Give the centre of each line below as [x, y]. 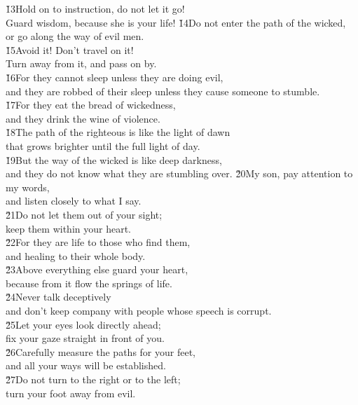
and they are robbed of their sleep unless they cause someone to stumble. [163, 91]
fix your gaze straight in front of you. [85, 338]
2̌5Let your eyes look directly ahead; [83, 324]
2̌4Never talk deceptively [58, 297]
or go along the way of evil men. [75, 36]
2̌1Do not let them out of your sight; [84, 214]
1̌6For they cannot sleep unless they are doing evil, [115, 77]
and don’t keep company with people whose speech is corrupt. [139, 311]
